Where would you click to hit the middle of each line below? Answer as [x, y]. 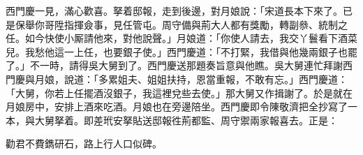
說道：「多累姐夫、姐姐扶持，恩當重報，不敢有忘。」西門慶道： [206, 79]
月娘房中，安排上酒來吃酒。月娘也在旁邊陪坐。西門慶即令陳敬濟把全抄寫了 [177, 106]
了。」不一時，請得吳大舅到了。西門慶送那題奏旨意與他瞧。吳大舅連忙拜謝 [174, 65]
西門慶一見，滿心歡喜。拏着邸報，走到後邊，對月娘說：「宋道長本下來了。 [174, 10]
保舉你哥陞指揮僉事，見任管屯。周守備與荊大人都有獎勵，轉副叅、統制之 [181, 24]
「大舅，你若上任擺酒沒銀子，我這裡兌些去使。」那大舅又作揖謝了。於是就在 [179, 93]
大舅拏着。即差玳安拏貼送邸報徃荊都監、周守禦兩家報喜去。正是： [186, 120]
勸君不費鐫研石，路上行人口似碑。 [84, 143]
